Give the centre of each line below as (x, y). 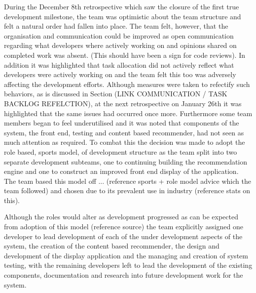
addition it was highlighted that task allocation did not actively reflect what (119, 64)
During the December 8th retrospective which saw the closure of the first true (122, 6)
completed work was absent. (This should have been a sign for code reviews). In (125, 55)
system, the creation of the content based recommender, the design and (112, 246)
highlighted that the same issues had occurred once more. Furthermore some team (128, 113)
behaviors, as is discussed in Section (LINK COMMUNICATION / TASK (116, 94)
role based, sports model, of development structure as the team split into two (121, 151)
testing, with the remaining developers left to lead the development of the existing (128, 265)
